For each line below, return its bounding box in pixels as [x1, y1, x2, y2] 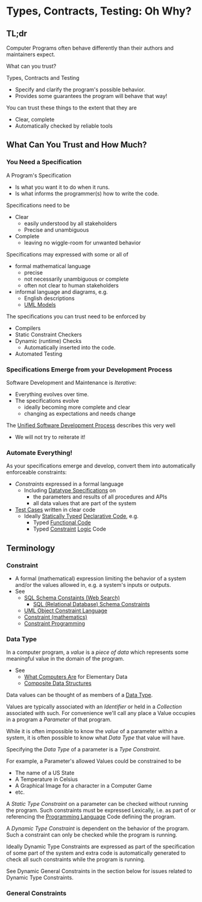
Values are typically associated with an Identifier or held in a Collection [6, 703, 182, 710]
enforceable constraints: [6, 469, 68, 476]
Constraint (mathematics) [24, 613, 87, 621]
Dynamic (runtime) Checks [14, 337, 82, 344]
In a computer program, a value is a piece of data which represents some [6, 649, 189, 656]
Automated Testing [14, 350, 63, 358]
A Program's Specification [6, 171, 71, 179]
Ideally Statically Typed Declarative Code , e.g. [24, 512, 139, 520]
